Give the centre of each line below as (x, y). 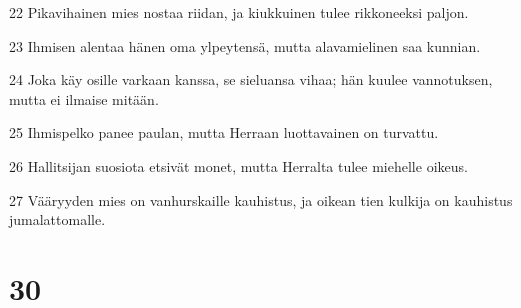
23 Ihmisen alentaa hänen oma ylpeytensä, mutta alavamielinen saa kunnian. (245, 45)
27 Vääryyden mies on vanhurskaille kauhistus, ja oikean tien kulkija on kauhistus (261, 199)
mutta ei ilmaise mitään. (84, 98)
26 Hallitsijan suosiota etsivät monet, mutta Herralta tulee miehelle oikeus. (238, 165)
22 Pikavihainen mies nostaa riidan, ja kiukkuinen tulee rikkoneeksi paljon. (239, 12)
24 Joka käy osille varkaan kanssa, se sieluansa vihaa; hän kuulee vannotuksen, (251, 79)
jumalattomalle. (57, 219)
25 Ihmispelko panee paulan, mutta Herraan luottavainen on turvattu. (224, 132)
